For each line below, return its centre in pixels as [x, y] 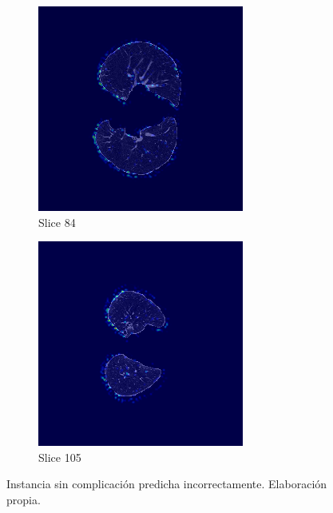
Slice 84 [57, 222]
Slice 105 [60, 457]
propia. [24, 499]
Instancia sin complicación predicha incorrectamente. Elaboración [167, 484]
